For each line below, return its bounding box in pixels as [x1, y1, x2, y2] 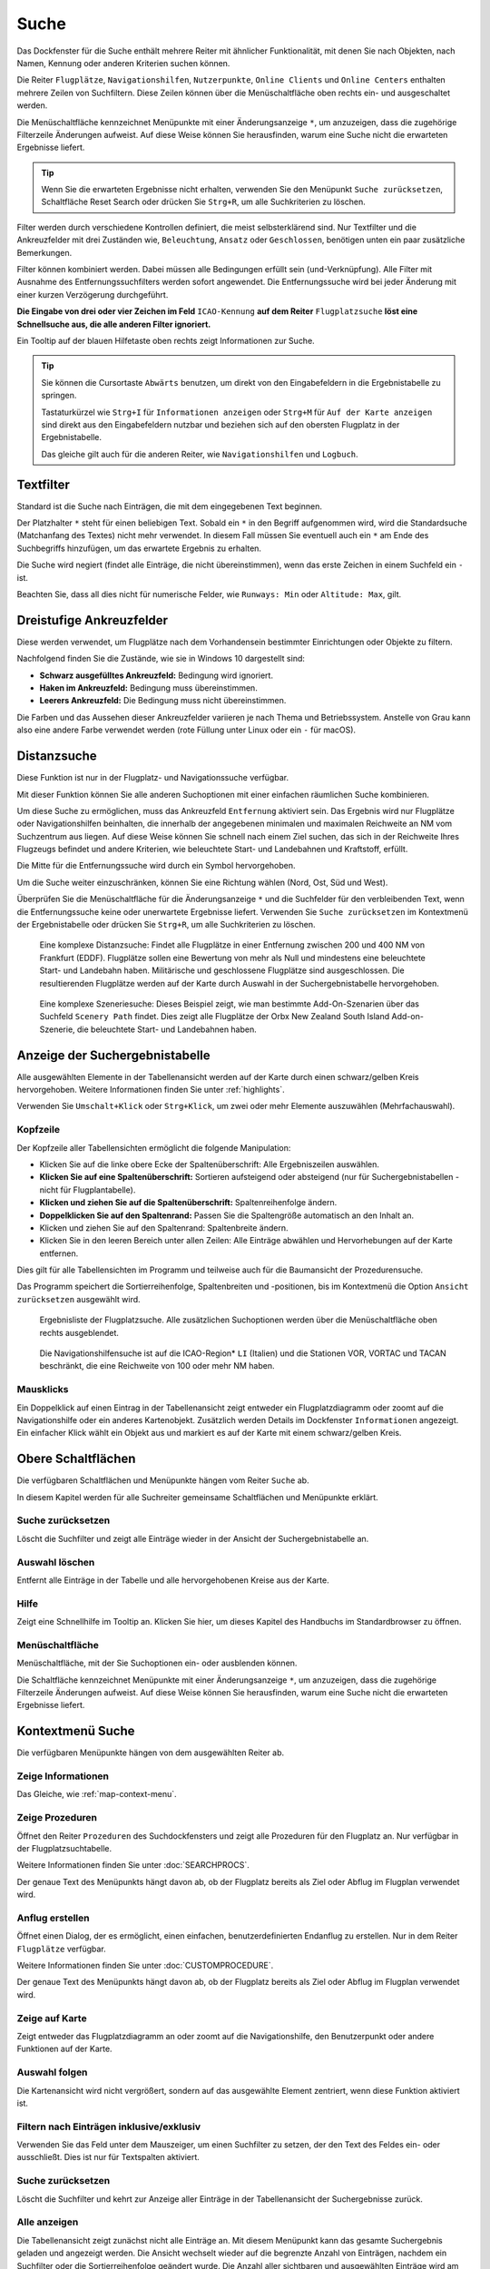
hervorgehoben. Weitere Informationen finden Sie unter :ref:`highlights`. [16, 1085, 285, 1095]
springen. [41, 390, 77, 401]
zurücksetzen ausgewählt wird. [16, 1293, 141, 1304]
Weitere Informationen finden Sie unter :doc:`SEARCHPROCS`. [16, 1860, 250, 1871]
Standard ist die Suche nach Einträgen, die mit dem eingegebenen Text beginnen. [16, 500, 322, 512]
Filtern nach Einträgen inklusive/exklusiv [16, 2120, 201, 2133]
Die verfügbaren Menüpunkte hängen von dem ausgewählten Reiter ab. [16, 1747, 285, 1758]
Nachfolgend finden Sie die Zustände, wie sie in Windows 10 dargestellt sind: [16, 653, 306, 664]
